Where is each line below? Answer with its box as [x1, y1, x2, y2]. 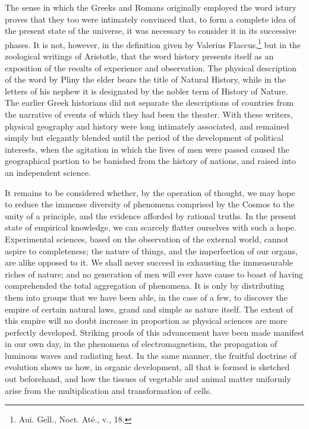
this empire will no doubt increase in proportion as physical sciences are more [5, 314, 288, 327]
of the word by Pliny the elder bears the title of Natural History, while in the [5, 73, 286, 86]
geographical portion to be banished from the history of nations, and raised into [5, 154, 296, 167]
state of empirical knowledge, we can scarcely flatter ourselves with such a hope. [5, 221, 297, 234]
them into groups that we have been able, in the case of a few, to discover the [5, 291, 288, 303]
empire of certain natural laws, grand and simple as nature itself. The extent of [5, 302, 294, 315]
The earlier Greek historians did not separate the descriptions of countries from [5, 96, 294, 109]
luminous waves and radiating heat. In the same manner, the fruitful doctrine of [5, 349, 297, 361]
